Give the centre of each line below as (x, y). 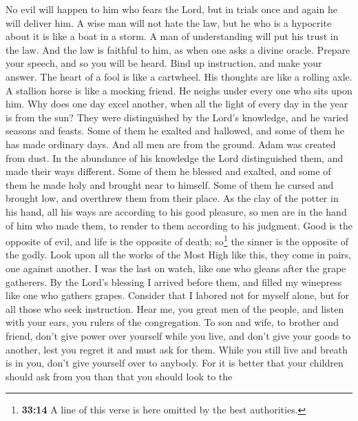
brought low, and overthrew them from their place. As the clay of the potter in (172, 198)
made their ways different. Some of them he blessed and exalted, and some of (168, 171)
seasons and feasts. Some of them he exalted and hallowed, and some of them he (175, 131)
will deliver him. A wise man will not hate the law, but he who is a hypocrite (169, 22)
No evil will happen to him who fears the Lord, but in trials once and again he (171, 9)
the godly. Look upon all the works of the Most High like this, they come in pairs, (179, 255)
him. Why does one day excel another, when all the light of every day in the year (177, 104)
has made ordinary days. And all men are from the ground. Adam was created (171, 144)
